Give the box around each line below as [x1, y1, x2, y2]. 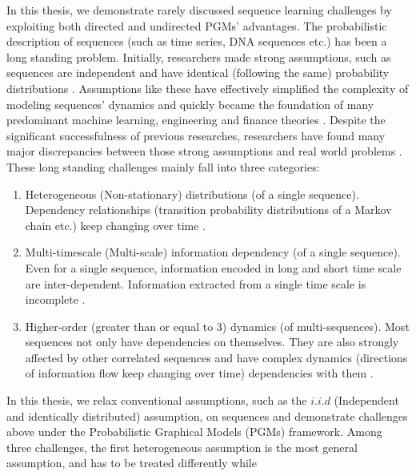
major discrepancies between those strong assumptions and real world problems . [6, 143, 402, 159]
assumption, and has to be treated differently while [6, 454, 257, 471]
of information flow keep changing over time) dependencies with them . [25, 365, 374, 381]
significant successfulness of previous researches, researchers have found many [6, 127, 386, 143]
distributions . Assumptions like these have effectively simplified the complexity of [6, 79, 409, 96]
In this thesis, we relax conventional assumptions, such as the [6, 392, 307, 409]
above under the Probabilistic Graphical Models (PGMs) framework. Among [6, 423, 382, 440]
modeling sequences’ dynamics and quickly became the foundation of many [6, 95, 374, 112]
